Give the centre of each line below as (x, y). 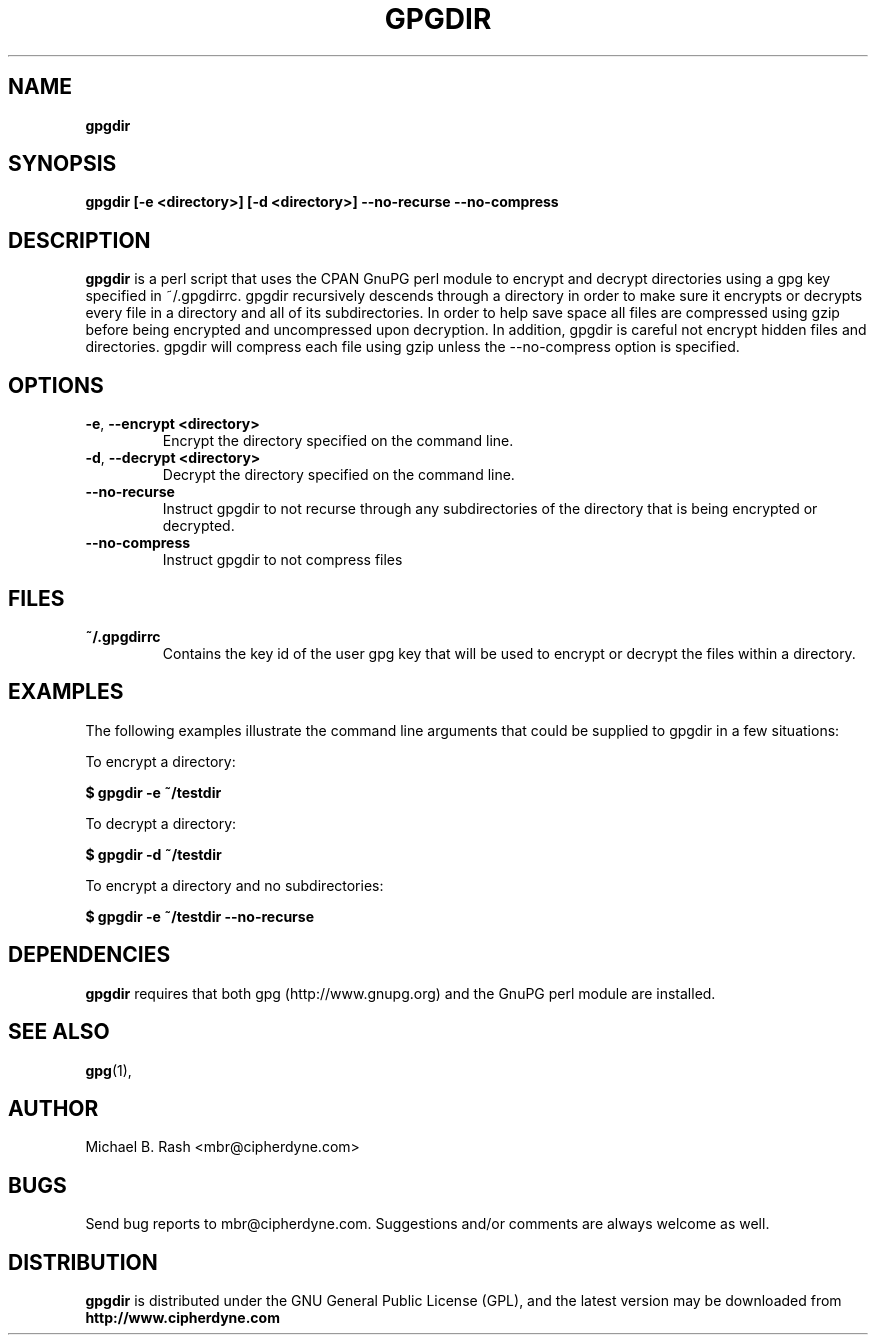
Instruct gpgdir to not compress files (282, 560)
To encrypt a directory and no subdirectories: (234, 885)
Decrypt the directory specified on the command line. (338, 475)
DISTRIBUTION (83, 1262)
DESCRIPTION (79, 240)
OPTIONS (56, 385)
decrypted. (198, 526)
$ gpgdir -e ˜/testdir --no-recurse (199, 916)
